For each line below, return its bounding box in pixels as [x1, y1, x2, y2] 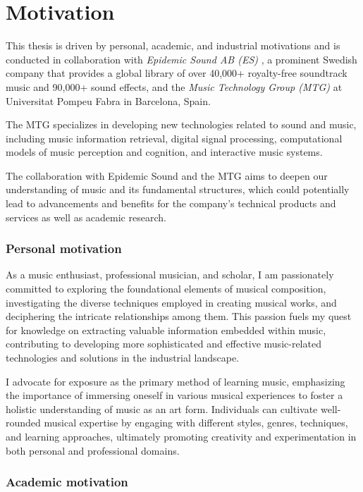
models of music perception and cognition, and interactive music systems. [6, 144, 323, 159]
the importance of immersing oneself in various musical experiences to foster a [6, 388, 343, 402]
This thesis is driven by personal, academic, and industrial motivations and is [6, 38, 340, 53]
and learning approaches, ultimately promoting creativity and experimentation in [6, 429, 357, 443]
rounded [6, 415, 41, 430]
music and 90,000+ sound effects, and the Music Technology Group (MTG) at [6, 79, 343, 94]
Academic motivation [6, 473, 128, 491]
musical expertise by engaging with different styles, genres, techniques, [44, 415, 348, 430]
